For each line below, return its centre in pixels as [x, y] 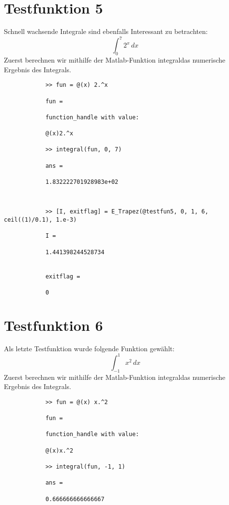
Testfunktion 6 [53, 325]
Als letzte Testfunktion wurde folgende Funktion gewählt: [89, 348]
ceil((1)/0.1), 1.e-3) [40, 220]
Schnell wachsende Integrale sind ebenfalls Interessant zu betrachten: [106, 31]
